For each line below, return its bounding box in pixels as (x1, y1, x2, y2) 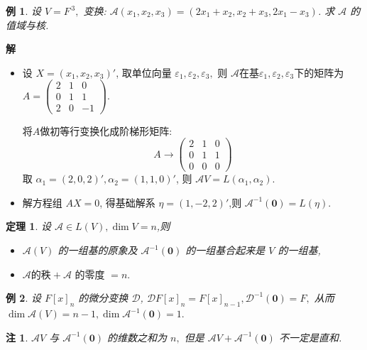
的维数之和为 (107, 329, 168, 344)
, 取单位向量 (116, 65, 172, 80)
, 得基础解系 (99, 195, 155, 209)
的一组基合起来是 (185, 243, 265, 258)
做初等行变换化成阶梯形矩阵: (40, 123, 172, 138)
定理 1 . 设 (6, 219, 51, 234)
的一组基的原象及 (57, 243, 138, 258)
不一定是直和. (278, 329, 342, 344)
